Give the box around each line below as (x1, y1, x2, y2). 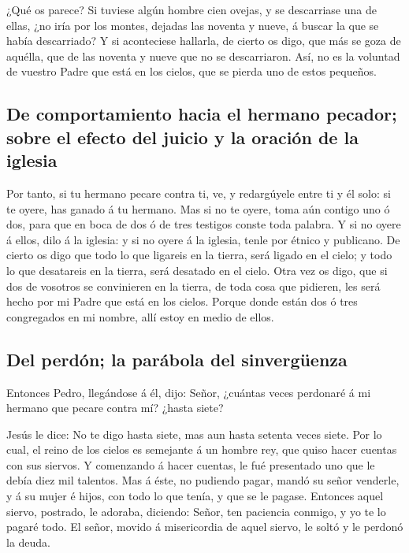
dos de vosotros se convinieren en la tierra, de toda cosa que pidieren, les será (6, 277, 381, 294)
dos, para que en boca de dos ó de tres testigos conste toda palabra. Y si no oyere (6, 216, 401, 232)
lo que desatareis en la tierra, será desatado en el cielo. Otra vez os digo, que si (6, 262, 388, 278)
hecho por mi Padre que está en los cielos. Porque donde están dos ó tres (6, 293, 358, 310)
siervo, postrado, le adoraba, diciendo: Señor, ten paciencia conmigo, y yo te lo (6, 503, 386, 519)
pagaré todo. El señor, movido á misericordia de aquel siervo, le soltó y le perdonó (6, 518, 403, 535)
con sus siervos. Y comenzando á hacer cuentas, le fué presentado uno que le (6, 456, 375, 473)
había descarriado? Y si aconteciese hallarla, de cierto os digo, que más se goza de (6, 32, 401, 49)
